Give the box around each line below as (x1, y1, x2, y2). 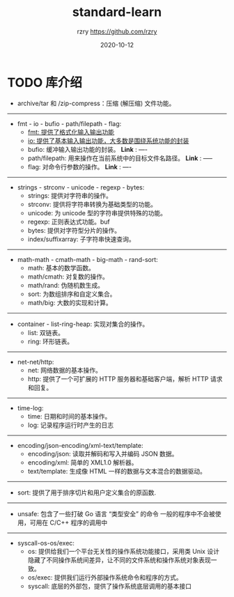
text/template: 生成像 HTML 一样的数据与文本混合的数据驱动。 (27, 467, 207, 475)
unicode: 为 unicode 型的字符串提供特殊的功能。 (27, 208, 167, 217)
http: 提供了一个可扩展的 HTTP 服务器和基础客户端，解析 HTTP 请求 (27, 374, 223, 383)
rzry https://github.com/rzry (77, 27, 157, 36)
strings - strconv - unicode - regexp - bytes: (17, 183, 145, 192)
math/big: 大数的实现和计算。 (27, 298, 113, 307)
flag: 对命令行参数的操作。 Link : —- (27, 162, 132, 171)
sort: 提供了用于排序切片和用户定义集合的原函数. (17, 488, 157, 497)
